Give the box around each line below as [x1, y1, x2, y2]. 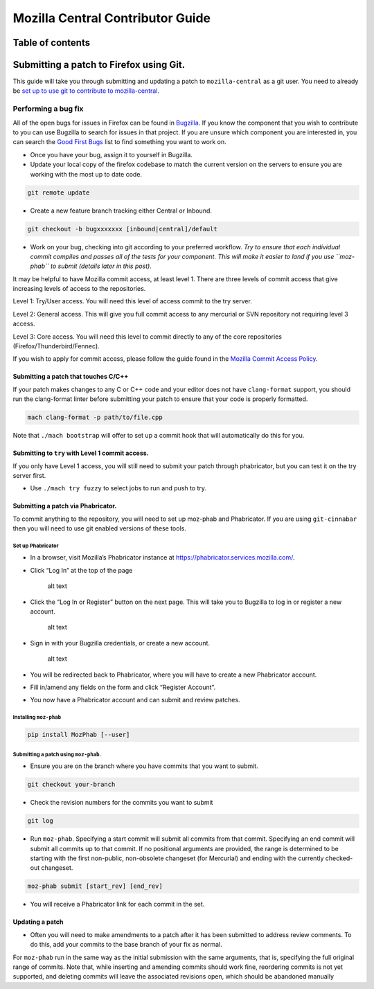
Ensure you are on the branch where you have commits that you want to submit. [30, 762, 259, 770]
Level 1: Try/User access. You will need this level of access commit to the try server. [12, 297, 252, 305]
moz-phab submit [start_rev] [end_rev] [27, 882, 163, 890]
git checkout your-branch [27, 781, 116, 789]
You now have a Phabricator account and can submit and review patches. [30, 696, 240, 704]
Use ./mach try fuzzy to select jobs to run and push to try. [30, 484, 207, 492]
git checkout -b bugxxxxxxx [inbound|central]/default [27, 225, 217, 233]
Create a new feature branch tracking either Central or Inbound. [30, 206, 213, 215]
